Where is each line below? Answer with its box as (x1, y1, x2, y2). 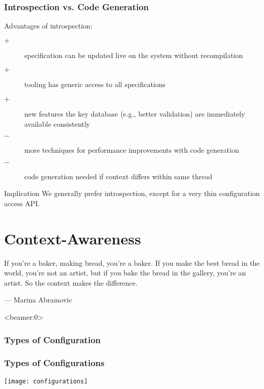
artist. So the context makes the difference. (4, 277, 138, 288)
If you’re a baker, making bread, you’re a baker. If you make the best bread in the (4, 257, 260, 268)
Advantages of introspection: (4, 20, 93, 31)
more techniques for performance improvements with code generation (24, 145, 239, 155)
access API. (4, 198, 40, 208)
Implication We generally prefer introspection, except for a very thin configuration (4, 188, 260, 199)
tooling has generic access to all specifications (24, 79, 166, 90)
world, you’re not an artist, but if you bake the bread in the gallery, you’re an (4, 267, 246, 278)
